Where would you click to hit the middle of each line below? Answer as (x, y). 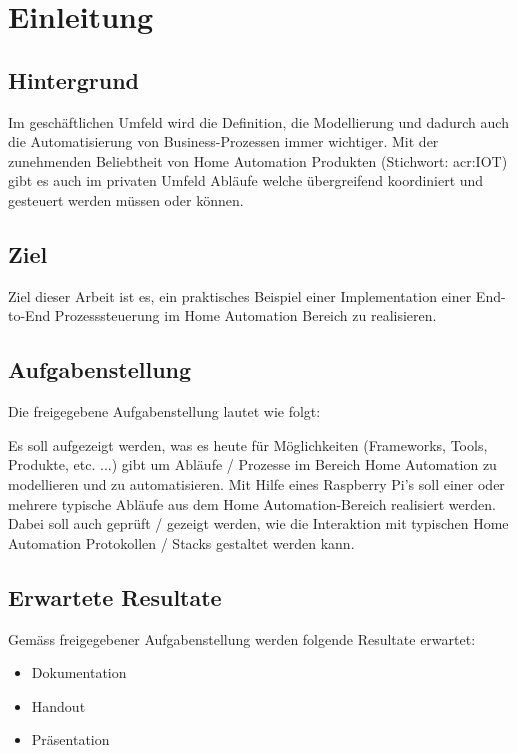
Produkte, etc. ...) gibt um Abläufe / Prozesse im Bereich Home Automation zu (252, 464)
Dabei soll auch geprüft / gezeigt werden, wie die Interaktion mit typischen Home (258, 523)
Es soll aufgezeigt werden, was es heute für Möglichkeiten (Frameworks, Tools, (248, 444)
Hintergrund (74, 79)
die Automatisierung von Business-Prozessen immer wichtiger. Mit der (223, 141)
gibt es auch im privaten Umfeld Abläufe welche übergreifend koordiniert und (246, 180)
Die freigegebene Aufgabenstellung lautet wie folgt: (164, 411)
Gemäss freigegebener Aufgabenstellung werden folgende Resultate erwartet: (242, 638)
